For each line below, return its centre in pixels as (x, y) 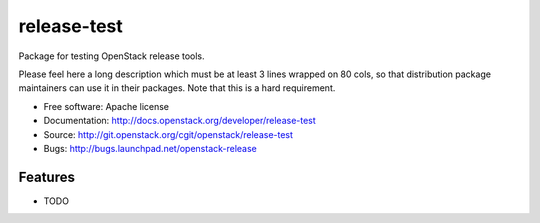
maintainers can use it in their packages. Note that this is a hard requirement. (177, 88)
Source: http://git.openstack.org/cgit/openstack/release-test (168, 134)
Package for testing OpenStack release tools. (111, 56)
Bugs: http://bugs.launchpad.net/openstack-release (150, 148)
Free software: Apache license (106, 106)
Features (46, 176)
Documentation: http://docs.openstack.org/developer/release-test (180, 121)
